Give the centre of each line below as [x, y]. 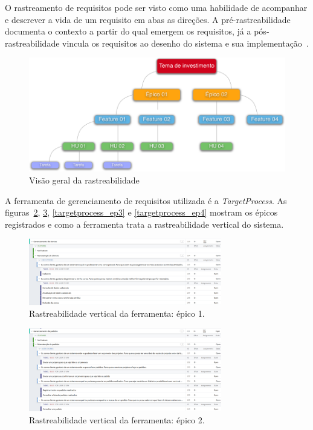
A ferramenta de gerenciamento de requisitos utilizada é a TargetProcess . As [146, 200]
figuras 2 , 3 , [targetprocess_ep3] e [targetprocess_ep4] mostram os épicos [141, 212]
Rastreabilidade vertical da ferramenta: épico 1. [117, 313]
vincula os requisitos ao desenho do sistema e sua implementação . [186, 43]
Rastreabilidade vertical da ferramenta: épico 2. [117, 419]
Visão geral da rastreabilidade [84, 180]
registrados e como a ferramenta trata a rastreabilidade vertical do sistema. [144, 224]
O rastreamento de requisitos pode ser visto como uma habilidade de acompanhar [156, 7]
